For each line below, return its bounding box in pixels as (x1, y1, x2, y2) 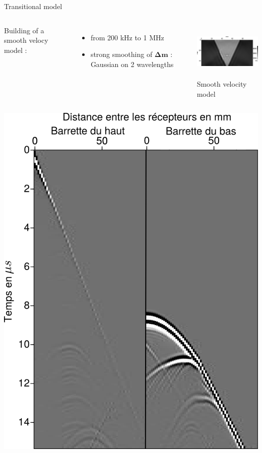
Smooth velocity (196, 79, 247, 89)
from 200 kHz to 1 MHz (90, 32, 164, 42)
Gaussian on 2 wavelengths (90, 58, 174, 69)
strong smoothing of (90, 49, 153, 59)
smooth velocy (4, 35, 48, 45)
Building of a (4, 25, 44, 35)
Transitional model (4, 1, 62, 11)
